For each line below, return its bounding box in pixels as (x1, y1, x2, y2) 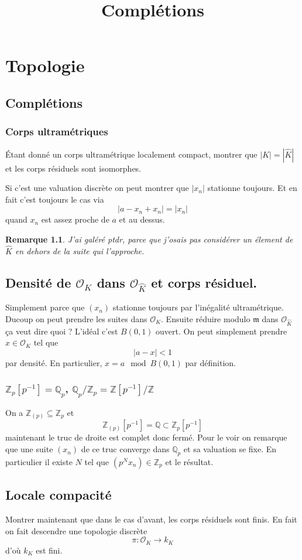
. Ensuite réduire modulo (161, 312, 250, 325)
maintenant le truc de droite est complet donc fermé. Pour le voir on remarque (5, 431, 287, 443)
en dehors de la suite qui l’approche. (15, 244, 145, 257)
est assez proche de (41, 213, 109, 226)
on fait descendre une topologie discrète (5, 524, 147, 537)
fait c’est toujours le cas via (5, 193, 104, 205)
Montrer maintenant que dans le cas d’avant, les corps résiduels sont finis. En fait (5, 513, 297, 525)
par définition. (185, 356, 236, 368)
